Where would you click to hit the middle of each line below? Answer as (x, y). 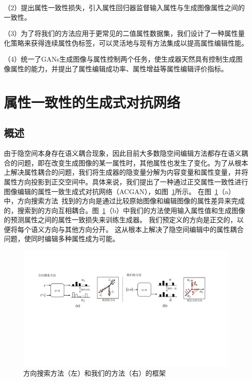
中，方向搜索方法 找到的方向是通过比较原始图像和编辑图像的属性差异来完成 (124, 201)
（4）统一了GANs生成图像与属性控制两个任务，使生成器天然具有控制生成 (120, 59)
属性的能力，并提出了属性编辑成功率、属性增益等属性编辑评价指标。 (119, 68)
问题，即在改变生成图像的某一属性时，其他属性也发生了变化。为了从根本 (133, 162)
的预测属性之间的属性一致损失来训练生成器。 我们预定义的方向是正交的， (120, 220)
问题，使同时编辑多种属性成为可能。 (62, 239)
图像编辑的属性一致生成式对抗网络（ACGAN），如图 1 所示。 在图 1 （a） (119, 191)
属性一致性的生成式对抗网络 (92, 102)
